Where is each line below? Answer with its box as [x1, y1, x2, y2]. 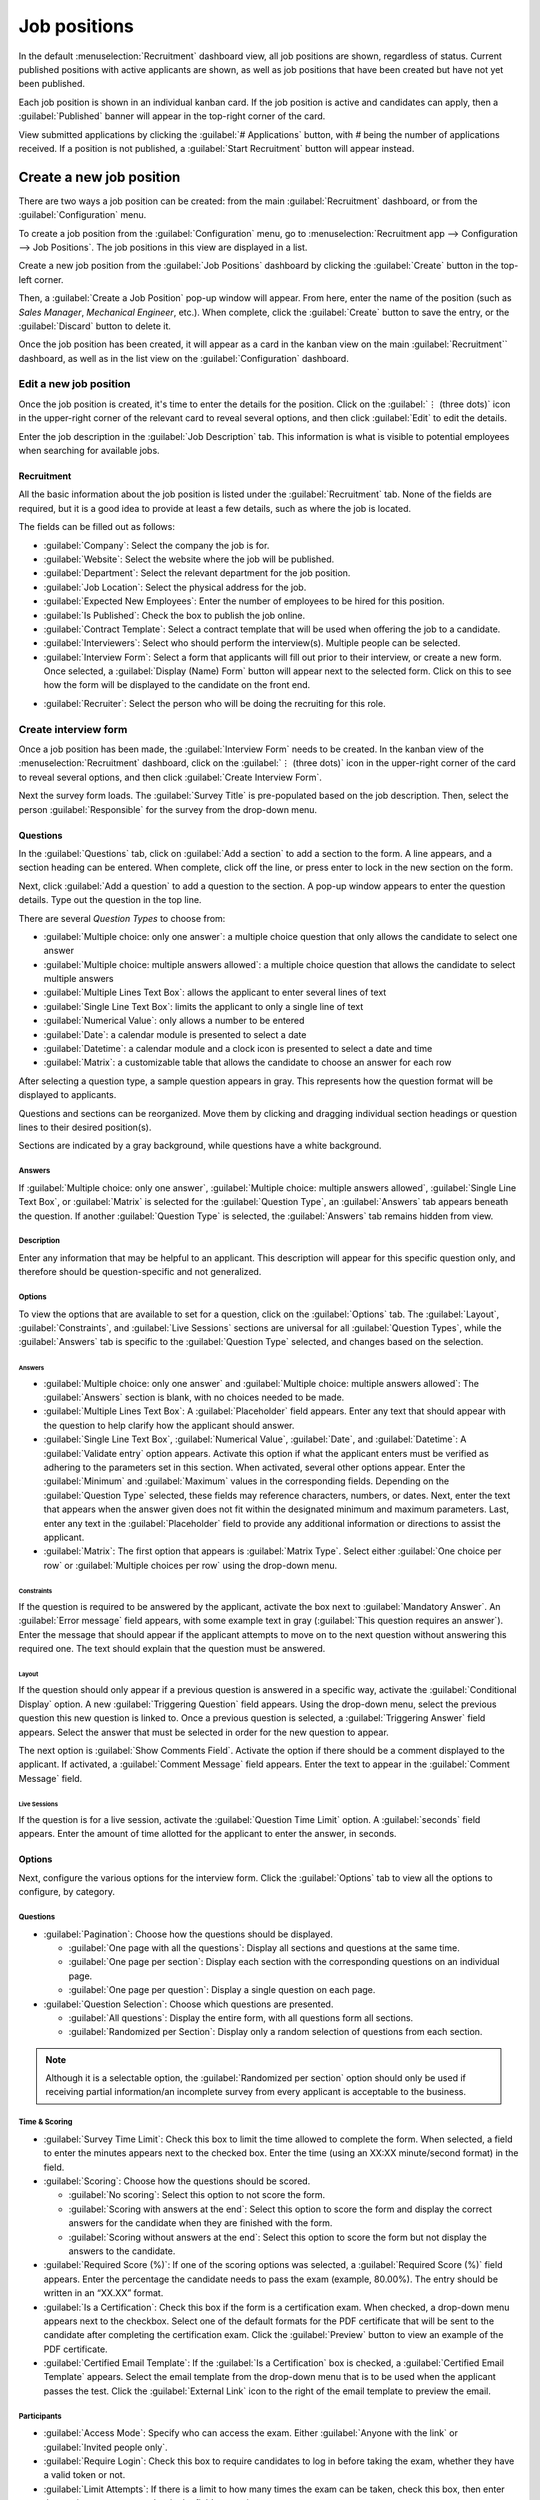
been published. [18, 78, 85, 90]
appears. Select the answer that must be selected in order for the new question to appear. [18, 1726, 389, 1738]
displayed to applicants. [18, 1089, 117, 1101]
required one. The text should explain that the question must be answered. [18, 1643, 326, 1655]
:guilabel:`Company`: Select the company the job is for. [43, 539, 270, 551]
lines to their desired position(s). [18, 1121, 152, 1133]
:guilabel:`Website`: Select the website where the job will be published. [43, 553, 335, 565]
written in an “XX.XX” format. [43, 2287, 164, 2299]
